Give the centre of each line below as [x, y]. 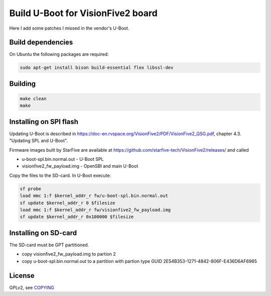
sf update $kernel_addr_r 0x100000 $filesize [77, 217]
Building [23, 84]
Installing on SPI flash [44, 121]
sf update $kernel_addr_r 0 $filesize [67, 203]
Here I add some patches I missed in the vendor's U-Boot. [69, 28]
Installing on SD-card [43, 233]
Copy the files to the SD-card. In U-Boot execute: [60, 175]
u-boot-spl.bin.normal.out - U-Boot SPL [63, 159]
